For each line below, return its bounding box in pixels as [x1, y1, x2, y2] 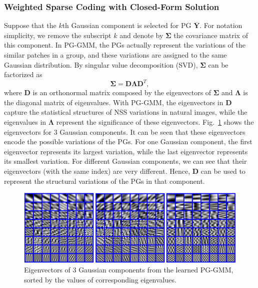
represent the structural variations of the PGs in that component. [4, 175, 205, 186]
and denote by [119, 30, 163, 40]
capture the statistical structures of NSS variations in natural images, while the [4, 107, 247, 117]
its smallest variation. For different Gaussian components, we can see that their [4, 156, 247, 166]
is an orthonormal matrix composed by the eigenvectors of [32, 87, 211, 98]
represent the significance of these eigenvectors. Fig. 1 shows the [56, 117, 254, 127]
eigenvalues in [4, 117, 46, 127]
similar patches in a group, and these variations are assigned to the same [4, 50, 227, 60]
